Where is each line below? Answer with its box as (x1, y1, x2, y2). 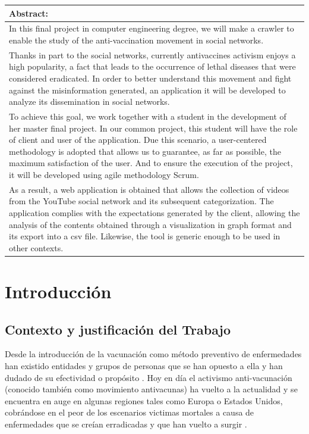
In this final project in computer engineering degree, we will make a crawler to (9, 22, 294, 35)
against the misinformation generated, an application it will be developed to (9, 83, 286, 96)
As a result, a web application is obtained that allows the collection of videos (9, 183, 289, 195)
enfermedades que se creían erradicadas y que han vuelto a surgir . (5, 418, 247, 430)
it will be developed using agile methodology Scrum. (9, 168, 199, 180)
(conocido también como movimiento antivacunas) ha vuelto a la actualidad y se (5, 383, 298, 395)
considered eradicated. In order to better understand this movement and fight (9, 71, 292, 84)
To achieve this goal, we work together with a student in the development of (9, 110, 286, 122)
